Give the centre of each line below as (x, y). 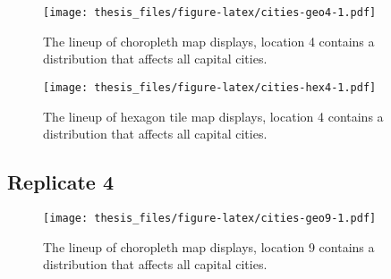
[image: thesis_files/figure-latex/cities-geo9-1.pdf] (210, 218)
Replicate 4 (61, 182)
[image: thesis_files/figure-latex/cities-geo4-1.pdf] (210, 13)
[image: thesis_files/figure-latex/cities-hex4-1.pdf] (210, 87)
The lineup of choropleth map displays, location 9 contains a (209, 246)
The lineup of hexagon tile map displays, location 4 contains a (213, 116)
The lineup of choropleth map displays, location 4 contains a (209, 41)
